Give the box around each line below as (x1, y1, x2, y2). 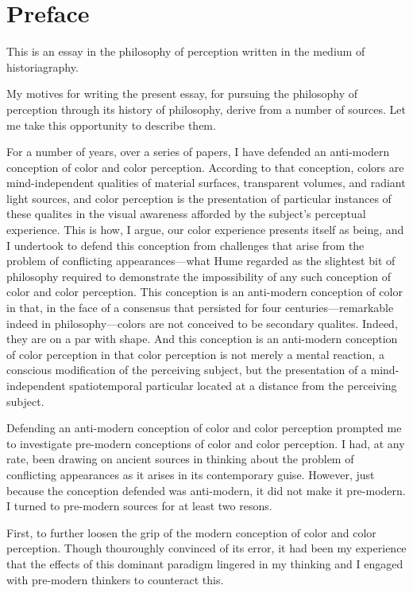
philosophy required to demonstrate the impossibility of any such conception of (6, 267, 391, 284)
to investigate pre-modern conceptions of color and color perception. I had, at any (6, 435, 405, 451)
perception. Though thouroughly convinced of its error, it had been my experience (6, 540, 407, 556)
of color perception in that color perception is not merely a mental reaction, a (6, 345, 384, 362)
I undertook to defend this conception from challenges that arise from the (6, 236, 365, 253)
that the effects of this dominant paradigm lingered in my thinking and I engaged (6, 555, 403, 572)
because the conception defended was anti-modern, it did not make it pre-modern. (6, 482, 406, 498)
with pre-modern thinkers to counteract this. (6, 571, 224, 587)
